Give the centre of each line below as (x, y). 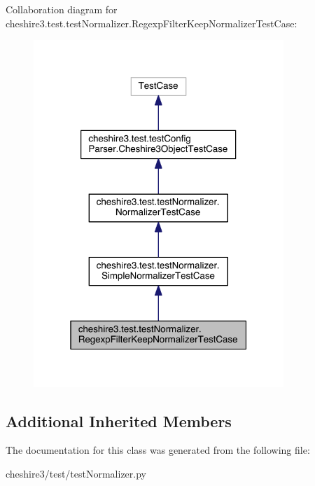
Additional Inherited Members (119, 421)
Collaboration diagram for (62, 9)
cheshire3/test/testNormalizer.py (76, 473)
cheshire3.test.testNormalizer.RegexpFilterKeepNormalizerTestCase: (152, 23)
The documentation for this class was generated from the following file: (158, 450)
